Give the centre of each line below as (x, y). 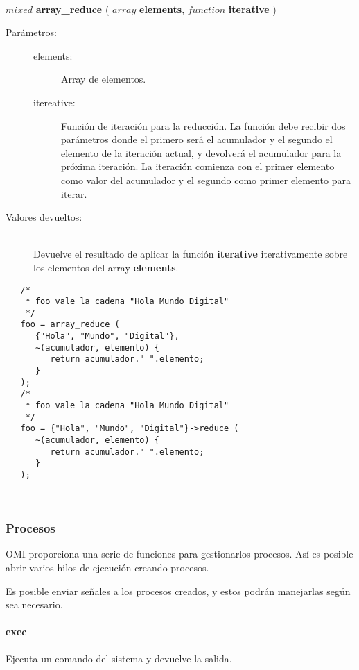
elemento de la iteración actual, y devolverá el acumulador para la (201, 152)
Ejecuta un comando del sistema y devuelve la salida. (119, 658)
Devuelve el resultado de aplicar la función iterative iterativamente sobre (191, 254)
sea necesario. (34, 604)
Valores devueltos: (44, 217)
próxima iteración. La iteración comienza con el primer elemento (198, 166)
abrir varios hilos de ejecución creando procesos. (107, 568)
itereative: (54, 102)
